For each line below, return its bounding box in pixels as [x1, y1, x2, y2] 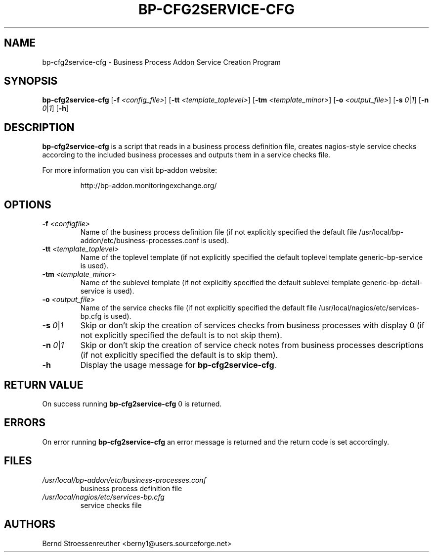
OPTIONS [4, 198, 51, 211]
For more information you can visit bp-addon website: [42, 166, 217, 175]
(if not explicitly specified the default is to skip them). [80, 350, 278, 360]
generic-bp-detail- [362, 278, 423, 287]
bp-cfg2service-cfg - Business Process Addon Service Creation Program [42, 57, 281, 66]
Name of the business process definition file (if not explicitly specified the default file [80, 228, 357, 237]
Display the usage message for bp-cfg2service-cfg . [80, 360, 277, 370]
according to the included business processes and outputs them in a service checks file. [42, 151, 331, 159]
